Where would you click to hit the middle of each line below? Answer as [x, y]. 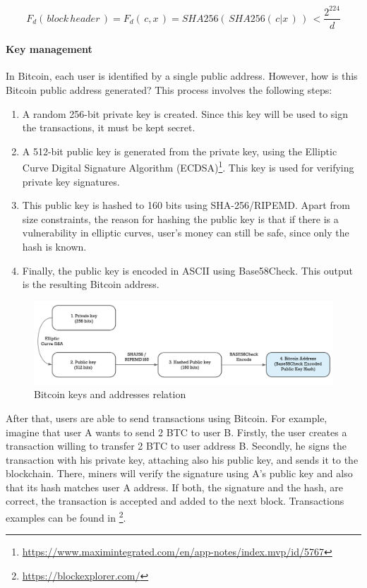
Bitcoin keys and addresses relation [110, 394]
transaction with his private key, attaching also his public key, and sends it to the [182, 459]
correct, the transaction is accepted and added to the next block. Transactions [175, 501]
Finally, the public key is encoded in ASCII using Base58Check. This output [187, 270]
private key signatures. [71, 181]
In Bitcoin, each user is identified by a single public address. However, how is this [182, 76]
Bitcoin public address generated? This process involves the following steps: [169, 89]
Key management [49, 49]
